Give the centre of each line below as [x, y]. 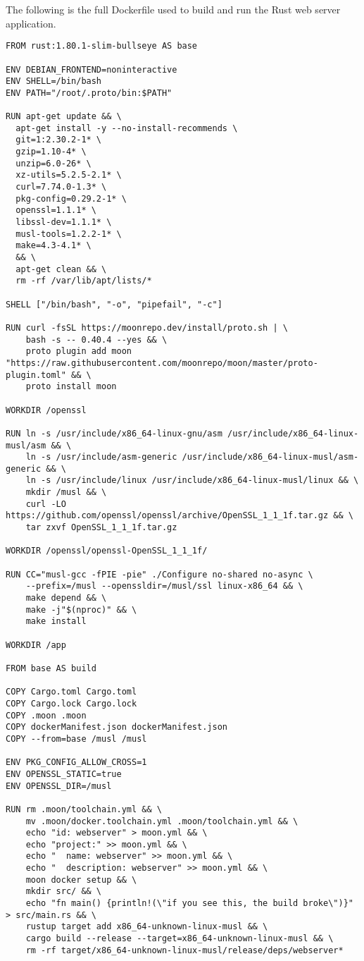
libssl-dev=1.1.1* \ [64, 222]
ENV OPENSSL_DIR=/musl [59, 786]
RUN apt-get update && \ [64, 117]
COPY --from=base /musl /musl [76, 739]
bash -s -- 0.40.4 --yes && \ [96, 339]
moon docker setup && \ [81, 880]
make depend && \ [66, 598]
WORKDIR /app [36, 645]
